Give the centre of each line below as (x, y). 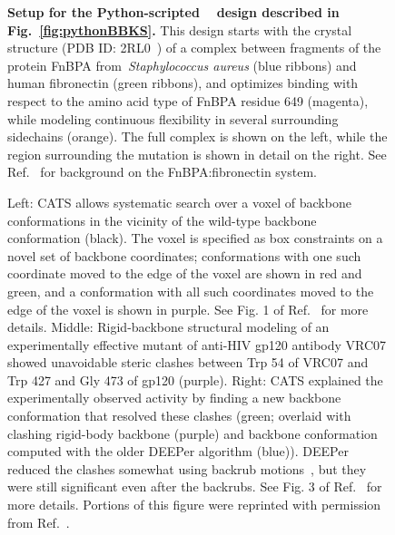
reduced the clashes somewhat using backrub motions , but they (187, 468)
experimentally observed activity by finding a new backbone (174, 398)
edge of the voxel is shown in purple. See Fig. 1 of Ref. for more (188, 309)
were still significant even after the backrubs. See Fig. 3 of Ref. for (195, 486)
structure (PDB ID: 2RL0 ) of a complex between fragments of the (194, 48)
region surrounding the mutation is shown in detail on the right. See (197, 154)
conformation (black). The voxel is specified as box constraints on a (195, 238)
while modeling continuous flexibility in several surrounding (173, 118)
